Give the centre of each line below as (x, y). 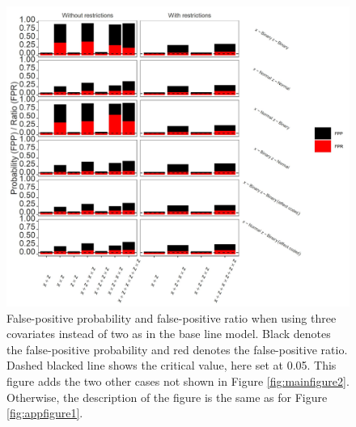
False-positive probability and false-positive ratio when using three (172, 317)
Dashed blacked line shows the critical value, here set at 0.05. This (172, 365)
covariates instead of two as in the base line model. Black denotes (169, 334)
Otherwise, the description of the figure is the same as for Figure (167, 397)
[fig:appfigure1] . (45, 413)
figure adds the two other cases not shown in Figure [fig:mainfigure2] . (178, 380)
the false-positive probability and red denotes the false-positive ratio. (177, 349)
